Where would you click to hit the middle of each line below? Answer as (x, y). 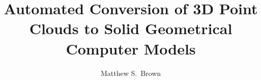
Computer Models (131, 48)
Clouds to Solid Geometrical (131, 28)
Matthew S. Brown (131, 73)
